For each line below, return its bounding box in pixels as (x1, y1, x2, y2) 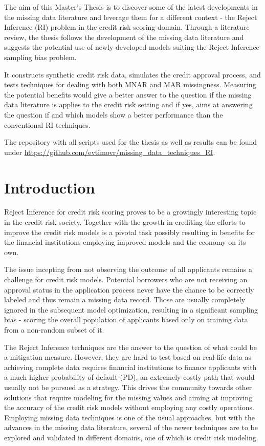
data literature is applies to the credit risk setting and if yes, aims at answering (4, 99, 253, 110)
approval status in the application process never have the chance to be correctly (4, 284, 254, 295)
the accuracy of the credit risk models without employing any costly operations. (4, 402, 254, 413)
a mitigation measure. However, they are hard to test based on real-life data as (4, 352, 252, 362)
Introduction (4, 177, 95, 198)
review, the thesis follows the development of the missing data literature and (4, 31, 244, 42)
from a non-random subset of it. (4, 324, 104, 335)
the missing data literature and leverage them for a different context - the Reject (4, 11, 257, 22)
